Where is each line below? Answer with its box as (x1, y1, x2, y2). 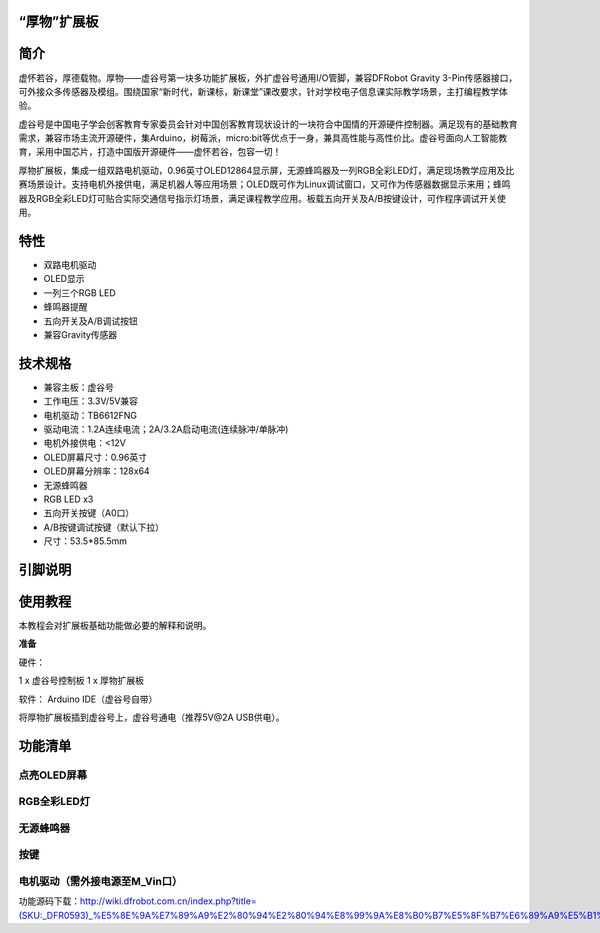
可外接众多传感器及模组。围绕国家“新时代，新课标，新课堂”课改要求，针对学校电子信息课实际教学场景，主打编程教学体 (18, 85, 509, 97)
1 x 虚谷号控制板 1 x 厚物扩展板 (18, 675, 145, 687)
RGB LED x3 (43, 493, 94, 505)
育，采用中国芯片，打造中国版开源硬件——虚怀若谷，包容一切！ (18, 146, 282, 158)
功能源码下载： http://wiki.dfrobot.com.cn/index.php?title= (18, 895, 257, 907)
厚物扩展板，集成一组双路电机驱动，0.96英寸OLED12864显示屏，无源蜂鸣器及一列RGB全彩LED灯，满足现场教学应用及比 (18, 164, 515, 176)
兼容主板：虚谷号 (43, 381, 114, 393)
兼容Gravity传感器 (43, 328, 118, 340)
